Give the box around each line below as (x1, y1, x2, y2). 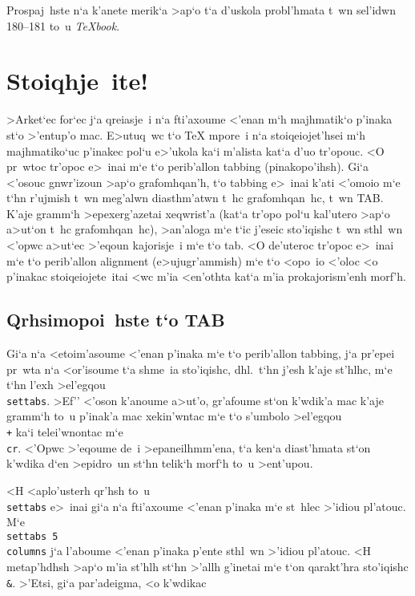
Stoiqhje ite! (6, 64, 149, 97)
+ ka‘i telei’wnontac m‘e (6, 424, 123, 440)
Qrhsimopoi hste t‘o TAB (6, 307, 225, 332)
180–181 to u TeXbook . (6, 17, 120, 34)
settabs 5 (6, 530, 58, 542)
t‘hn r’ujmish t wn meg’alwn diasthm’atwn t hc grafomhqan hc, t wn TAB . (6, 189, 384, 206)
